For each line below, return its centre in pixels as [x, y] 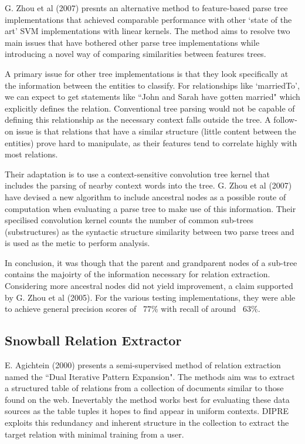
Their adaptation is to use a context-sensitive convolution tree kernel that [137, 174]
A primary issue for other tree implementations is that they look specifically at [147, 73]
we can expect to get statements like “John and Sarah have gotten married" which [152, 97]
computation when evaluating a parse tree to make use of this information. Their [150, 208]
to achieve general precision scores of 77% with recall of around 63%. [133, 309]
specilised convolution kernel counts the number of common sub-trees [129, 220]
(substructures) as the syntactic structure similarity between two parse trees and [150, 231]
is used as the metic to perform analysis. [77, 243]
